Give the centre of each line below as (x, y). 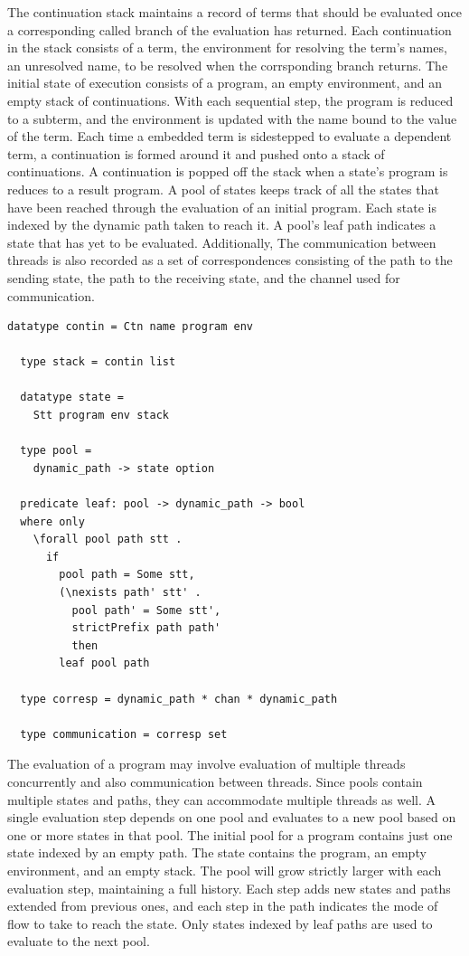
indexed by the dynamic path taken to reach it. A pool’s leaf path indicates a (222, 225)
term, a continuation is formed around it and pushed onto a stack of (196, 153)
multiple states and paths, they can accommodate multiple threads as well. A (222, 799)
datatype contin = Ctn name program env (131, 327)
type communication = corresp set (124, 734)
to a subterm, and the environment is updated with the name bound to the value (232, 118)
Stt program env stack (101, 416)
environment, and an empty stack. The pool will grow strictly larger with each (225, 870)
